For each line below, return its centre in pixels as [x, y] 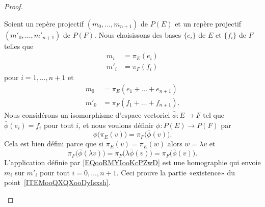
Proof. [14, 6]
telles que [19, 46]
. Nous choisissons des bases [138, 34]
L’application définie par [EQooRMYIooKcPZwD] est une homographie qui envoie [132, 162]
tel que [214, 114]
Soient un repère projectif [44, 23]
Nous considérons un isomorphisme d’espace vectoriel [87, 114]
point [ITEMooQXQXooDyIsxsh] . [57, 182]
